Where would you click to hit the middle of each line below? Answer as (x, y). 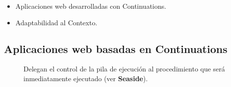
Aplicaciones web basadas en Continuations (116, 48)
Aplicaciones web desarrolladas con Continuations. (91, 6)
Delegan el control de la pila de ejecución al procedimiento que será (124, 69)
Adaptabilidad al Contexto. (56, 22)
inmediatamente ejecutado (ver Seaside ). (86, 78)
